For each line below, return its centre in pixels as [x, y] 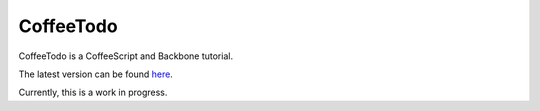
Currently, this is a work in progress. [93, 92]
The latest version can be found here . [96, 74]
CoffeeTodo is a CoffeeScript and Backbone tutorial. [126, 56]
